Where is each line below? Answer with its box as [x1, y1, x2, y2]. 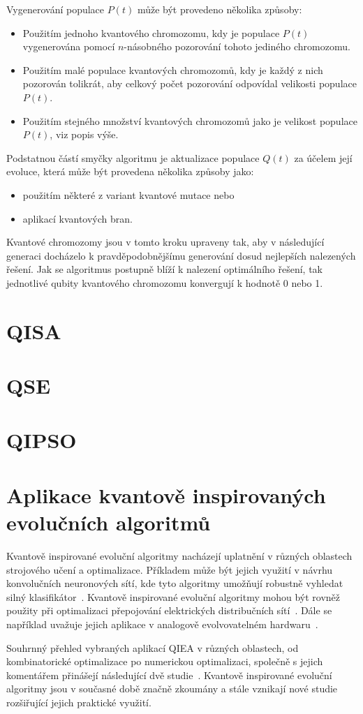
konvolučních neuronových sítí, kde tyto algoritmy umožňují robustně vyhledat [6, 576, 343, 590]
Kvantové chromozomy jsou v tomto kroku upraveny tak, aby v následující [6, 235, 325, 249]
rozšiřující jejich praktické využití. [6, 694, 151, 709]
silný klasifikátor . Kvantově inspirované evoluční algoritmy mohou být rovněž [6, 589, 340, 604]
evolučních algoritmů [6, 508, 211, 536]
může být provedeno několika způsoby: [137, 2, 302, 16]
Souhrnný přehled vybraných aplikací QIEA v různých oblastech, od [6, 640, 299, 655]
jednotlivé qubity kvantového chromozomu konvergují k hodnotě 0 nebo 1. [6, 275, 323, 290]
